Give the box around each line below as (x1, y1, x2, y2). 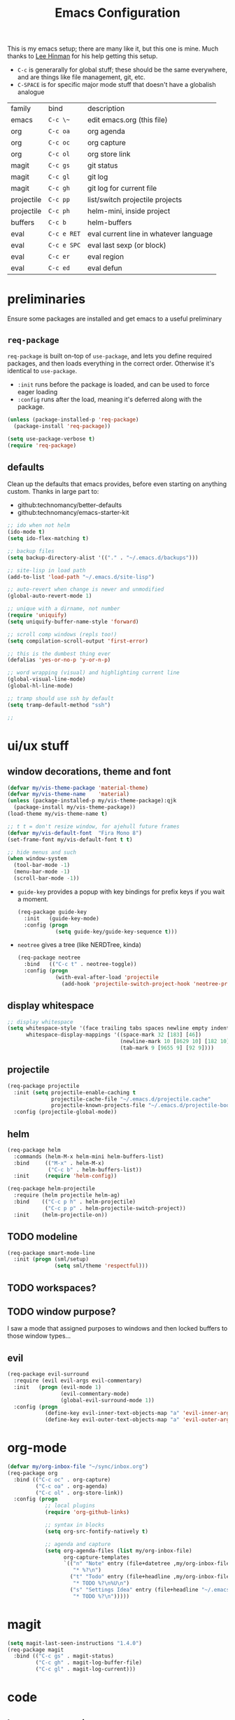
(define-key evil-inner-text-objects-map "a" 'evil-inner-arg (44, 1410, 230, 1417)
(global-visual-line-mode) (7, 676, 86, 683)
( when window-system (7, 855, 68, 862)
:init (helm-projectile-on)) (13, 1211, 108, 1218)
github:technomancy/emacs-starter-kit (17, 509, 129, 517)
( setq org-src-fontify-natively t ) (44, 1528, 149, 1535)
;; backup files (7, 547, 55, 555)
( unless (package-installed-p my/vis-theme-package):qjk (7, 798, 177, 805)
